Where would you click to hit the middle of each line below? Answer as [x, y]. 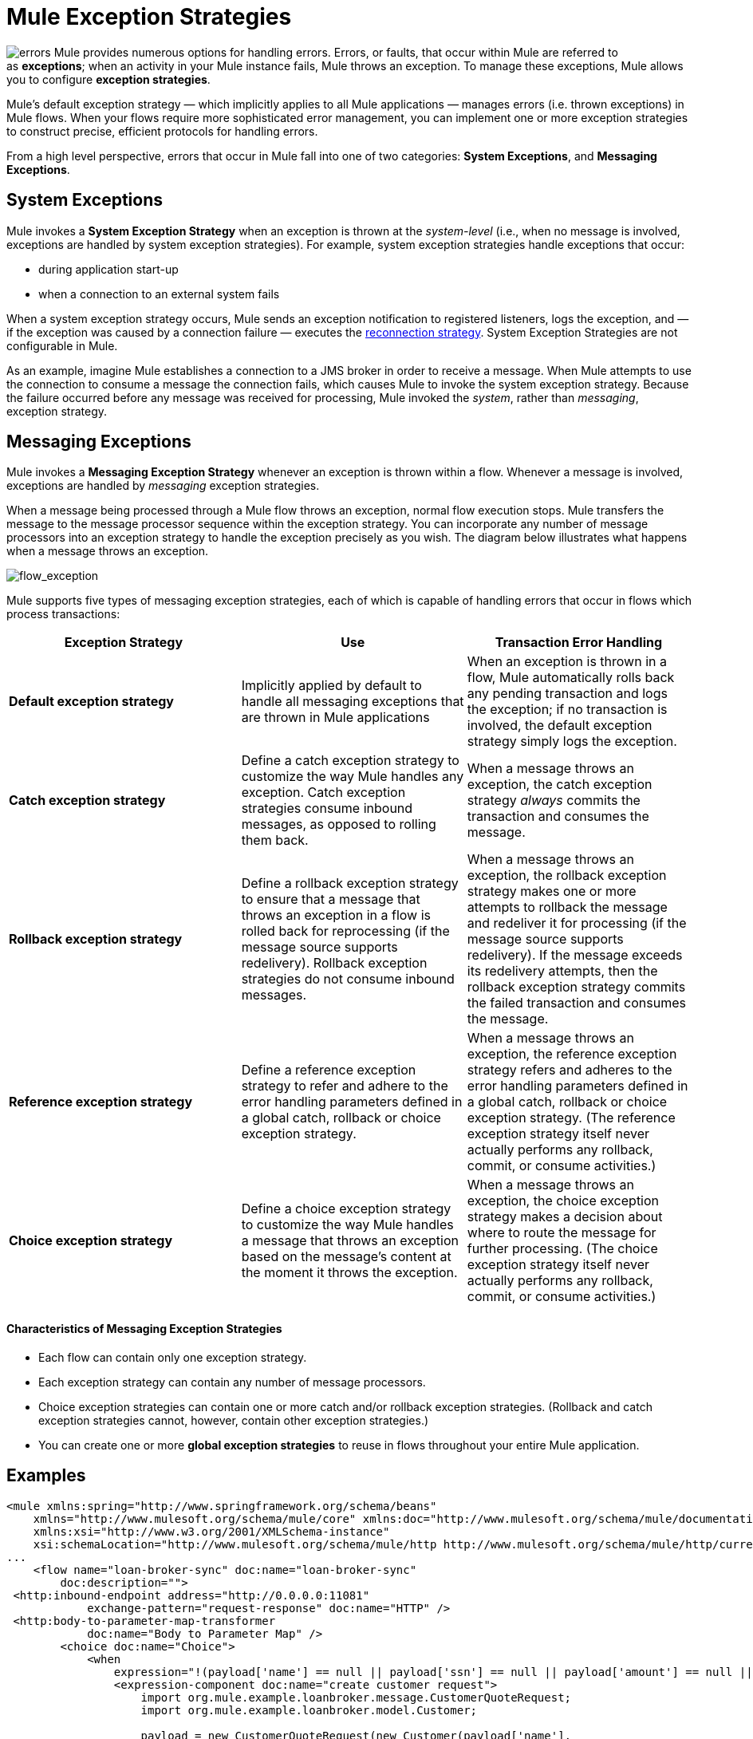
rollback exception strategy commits [576, 987]
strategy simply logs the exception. [572, 741]
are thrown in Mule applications [335, 718]
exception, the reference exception [572, 1054]
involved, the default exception [560, 726]
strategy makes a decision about [565, 1217]
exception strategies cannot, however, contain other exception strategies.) [234, 1420]
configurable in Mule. [62, 345]
